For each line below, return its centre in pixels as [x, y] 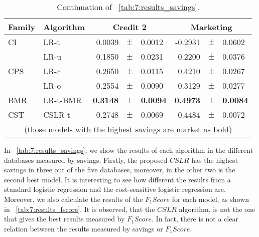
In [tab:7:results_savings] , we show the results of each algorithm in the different [129, 150]
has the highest [215, 160]
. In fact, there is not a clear [195, 219]
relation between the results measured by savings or [84, 228]
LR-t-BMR [62, 100]
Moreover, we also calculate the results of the [74, 199]
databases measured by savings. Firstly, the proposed [86, 160]
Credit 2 [129, 27]
